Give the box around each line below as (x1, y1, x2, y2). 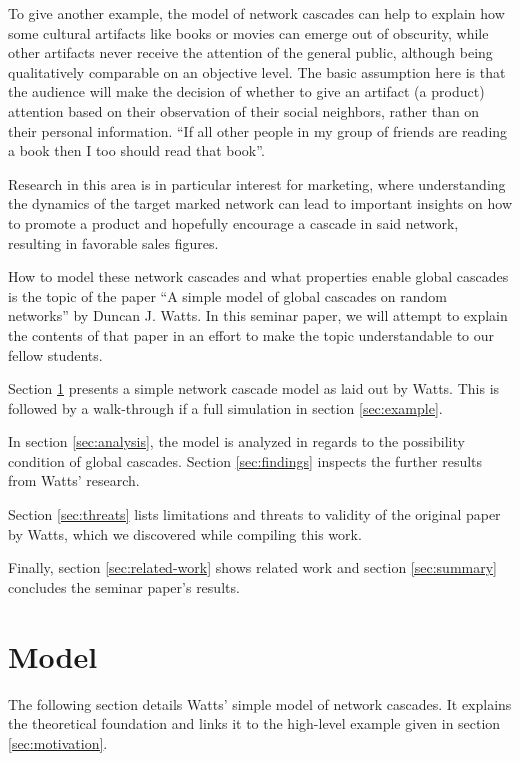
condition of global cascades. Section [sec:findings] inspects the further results (8, 450, 483, 471)
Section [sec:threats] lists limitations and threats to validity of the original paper (8, 504, 501, 525)
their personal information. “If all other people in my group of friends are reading (8, 120, 508, 141)
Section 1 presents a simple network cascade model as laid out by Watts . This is (8, 378, 500, 399)
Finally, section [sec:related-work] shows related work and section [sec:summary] (8, 557, 497, 578)
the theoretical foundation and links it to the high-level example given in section (8, 713, 501, 734)
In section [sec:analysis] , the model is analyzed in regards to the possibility (8, 431, 465, 452)
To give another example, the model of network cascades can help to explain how (8, 3, 505, 23)
